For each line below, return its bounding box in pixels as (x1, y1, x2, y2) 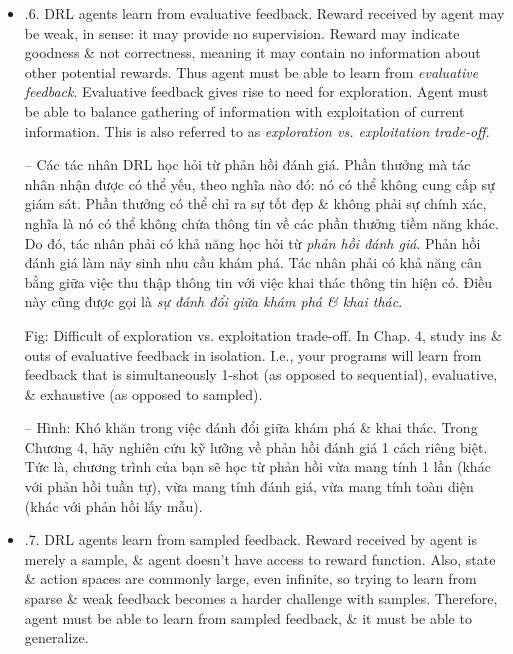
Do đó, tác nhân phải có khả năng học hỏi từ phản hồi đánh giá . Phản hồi (24, 232, 481, 253)
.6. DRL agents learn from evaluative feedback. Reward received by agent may (24, 3, 505, 23)
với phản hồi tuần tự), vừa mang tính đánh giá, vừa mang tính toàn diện (24, 476, 474, 497)
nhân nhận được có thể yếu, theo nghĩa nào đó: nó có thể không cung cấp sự (24, 173, 495, 194)
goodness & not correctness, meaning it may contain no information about (24, 42, 481, 63)
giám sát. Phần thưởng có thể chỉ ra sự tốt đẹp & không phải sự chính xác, (24, 193, 487, 214)
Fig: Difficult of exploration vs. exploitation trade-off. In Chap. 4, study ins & (24, 324, 502, 345)
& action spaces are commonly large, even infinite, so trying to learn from (24, 568, 477, 589)
